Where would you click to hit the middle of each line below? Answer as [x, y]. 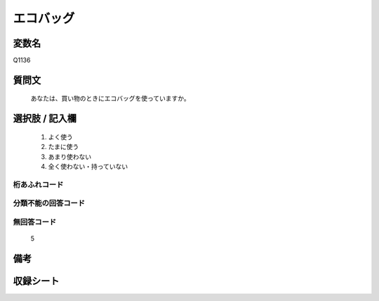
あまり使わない [69, 156]
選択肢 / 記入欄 [45, 119]
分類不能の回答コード [49, 203]
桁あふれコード [38, 184]
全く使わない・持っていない [88, 167]
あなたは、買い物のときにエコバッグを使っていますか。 [111, 98]
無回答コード [35, 222]
